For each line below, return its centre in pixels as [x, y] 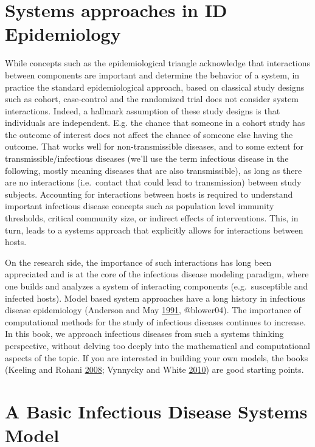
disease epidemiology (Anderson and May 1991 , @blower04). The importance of [153, 310]
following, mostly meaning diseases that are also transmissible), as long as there [154, 170]
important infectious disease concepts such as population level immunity [140, 206]
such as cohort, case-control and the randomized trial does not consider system [152, 99]
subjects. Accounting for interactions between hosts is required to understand [149, 194]
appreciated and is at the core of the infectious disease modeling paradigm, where [157, 274]
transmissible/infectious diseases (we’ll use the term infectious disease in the [147, 158]
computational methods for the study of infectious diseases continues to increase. [155, 321]
